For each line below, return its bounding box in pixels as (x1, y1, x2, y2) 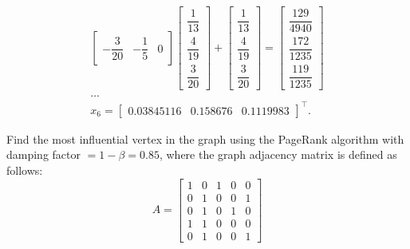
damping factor (6, 146, 81, 163)
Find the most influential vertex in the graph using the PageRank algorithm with (6, 130, 404, 147)
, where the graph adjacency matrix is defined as (159, 146, 397, 163)
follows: (6, 162, 43, 179)
